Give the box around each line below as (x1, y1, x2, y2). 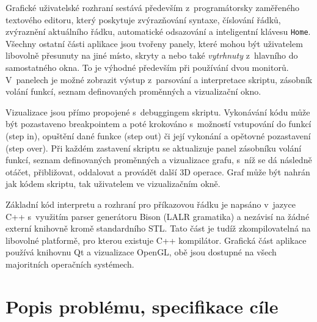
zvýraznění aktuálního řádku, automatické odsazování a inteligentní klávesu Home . (5, 25, 311, 38)
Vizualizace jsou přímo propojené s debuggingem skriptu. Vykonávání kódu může (5, 105, 310, 118)
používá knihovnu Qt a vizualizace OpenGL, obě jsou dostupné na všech (5, 246, 277, 258)
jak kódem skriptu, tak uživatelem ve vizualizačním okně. (5, 177, 220, 190)
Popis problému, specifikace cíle (5, 293, 279, 318)
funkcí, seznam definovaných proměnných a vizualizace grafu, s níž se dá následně (5, 153, 312, 166)
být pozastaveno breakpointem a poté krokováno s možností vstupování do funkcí (5, 117, 312, 130)
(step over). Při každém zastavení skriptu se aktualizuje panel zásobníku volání (5, 141, 302, 154)
